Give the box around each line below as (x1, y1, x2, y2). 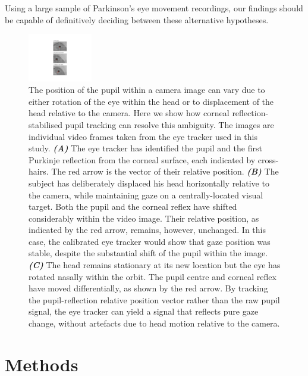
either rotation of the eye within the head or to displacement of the (29, 95, 274, 107)
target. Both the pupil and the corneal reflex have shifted (29, 200, 237, 213)
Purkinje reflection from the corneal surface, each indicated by (29, 153, 256, 166)
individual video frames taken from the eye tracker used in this (29, 130, 257, 142)
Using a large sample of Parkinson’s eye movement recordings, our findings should (5, 2, 303, 14)
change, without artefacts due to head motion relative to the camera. (29, 317, 280, 330)
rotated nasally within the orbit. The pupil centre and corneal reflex (29, 270, 276, 282)
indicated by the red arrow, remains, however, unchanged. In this (29, 223, 266, 236)
